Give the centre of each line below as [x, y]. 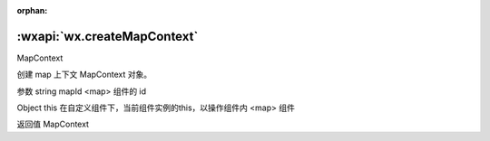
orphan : [32, 10]
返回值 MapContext [53, 124]
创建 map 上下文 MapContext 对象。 [84, 75]
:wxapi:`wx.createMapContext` [108, 36]
